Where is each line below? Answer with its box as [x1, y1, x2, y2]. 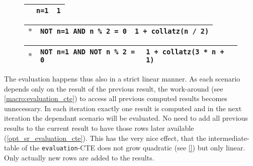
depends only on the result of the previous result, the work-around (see [4, 83, 223, 94]
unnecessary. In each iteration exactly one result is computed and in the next [4, 103, 242, 113]
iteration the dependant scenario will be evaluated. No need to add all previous [4, 113, 248, 123]
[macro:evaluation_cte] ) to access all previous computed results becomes [4, 93, 227, 104]
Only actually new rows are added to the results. [4, 152, 154, 162]
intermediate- [208, 132, 249, 143]
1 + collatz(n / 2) [134, 27, 209, 35]
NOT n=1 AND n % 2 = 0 [40, 27, 127, 35]
